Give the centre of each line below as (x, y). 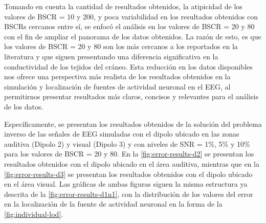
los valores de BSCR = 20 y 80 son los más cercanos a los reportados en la (121, 46)
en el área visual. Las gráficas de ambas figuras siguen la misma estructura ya (126, 184)
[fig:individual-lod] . (34, 214)
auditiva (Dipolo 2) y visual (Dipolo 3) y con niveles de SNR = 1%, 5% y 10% (127, 143)
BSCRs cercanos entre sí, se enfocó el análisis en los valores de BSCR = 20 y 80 (129, 26)
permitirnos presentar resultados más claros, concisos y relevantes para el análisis (131, 96)
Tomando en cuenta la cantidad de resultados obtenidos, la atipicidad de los (123, 6)
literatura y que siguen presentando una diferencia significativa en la (111, 56)
